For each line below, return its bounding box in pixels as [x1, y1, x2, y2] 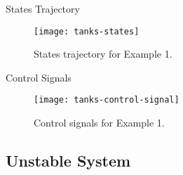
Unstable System [6, 150, 131, 171]
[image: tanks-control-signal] [34, 95, 179, 105]
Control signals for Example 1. [34, 115, 165, 130]
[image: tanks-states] [34, 26, 140, 37]
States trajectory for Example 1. [34, 46, 172, 61]
